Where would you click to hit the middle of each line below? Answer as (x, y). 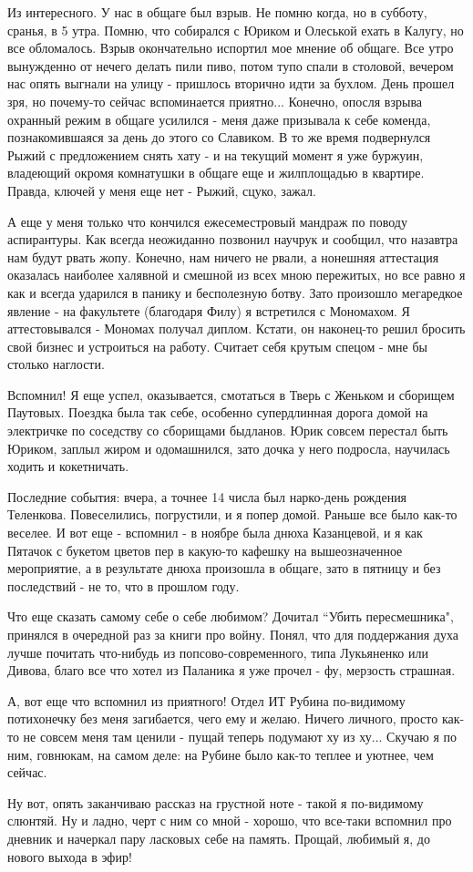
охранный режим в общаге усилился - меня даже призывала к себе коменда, (219, 119)
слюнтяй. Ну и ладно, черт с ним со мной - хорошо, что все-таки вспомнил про (230, 821)
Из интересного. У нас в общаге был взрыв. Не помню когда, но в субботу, (217, 12)
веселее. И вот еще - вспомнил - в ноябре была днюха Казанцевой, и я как (215, 533)
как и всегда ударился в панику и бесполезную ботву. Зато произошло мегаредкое (235, 292)
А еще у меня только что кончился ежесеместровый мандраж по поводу (207, 221)
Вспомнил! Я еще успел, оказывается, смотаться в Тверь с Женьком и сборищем (231, 394)
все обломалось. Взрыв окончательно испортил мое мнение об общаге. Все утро (231, 48)
